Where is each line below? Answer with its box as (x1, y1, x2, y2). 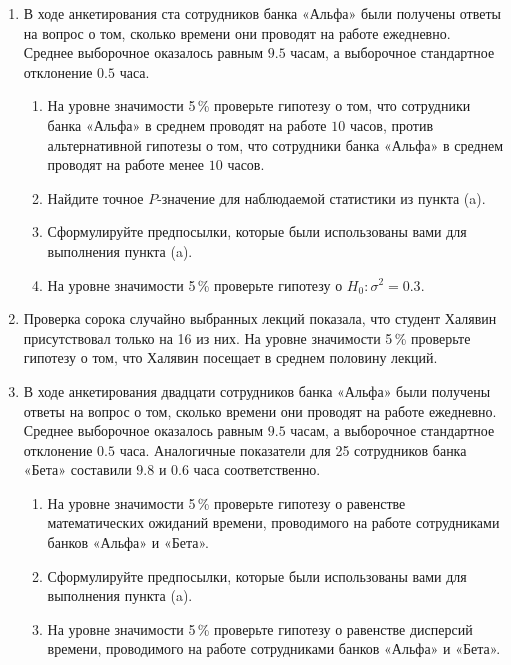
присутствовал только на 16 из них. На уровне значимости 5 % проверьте (23, 327, 471, 348)
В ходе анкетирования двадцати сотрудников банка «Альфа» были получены (23, 380, 491, 401)
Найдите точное (47, 187, 144, 208)
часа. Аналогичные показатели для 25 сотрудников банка (119, 439, 467, 460)
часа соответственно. (193, 459, 321, 480)
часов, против (349, 114, 434, 135)
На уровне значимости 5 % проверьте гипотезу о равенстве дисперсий (47, 618, 473, 639)
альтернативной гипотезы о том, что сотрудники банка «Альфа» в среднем (47, 134, 504, 155)
